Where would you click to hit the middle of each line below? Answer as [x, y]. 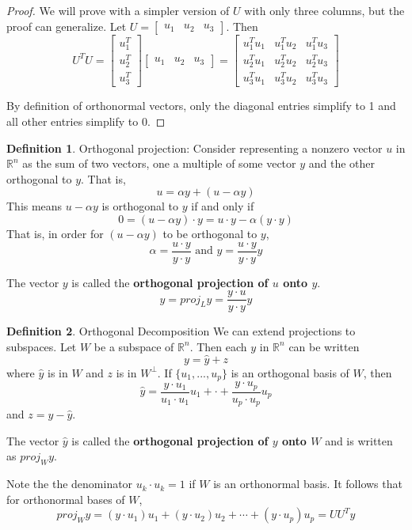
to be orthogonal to [210, 233]
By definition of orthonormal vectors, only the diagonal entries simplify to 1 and [201, 106]
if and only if [223, 206]
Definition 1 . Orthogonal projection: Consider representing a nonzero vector [195, 148]
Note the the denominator [70, 484]
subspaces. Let [42, 346]
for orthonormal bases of [66, 499]
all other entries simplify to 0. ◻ [86, 121]
